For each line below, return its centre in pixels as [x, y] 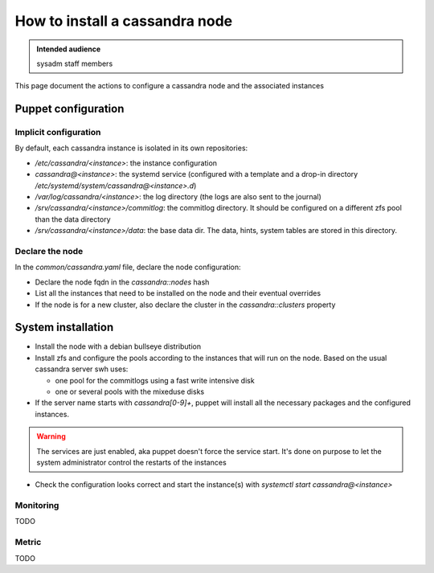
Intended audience [69, 49]
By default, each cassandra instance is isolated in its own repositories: [131, 148]
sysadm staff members [75, 63]
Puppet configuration [70, 109]
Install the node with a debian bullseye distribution [118, 346]
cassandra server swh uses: [82, 369]
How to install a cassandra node [124, 21]
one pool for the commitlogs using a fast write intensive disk [155, 380]
